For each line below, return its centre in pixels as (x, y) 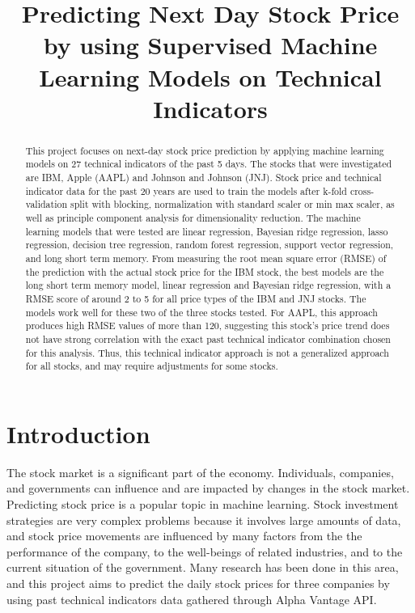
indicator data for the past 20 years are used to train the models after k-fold (186, 190)
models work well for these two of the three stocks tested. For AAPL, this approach (201, 312)
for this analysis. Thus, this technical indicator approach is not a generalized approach (207, 352)
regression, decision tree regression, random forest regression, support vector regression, (210, 245)
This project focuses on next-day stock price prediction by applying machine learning (205, 150)
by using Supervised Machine (210, 45)
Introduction (78, 433)
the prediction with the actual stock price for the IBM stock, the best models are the (205, 271)
